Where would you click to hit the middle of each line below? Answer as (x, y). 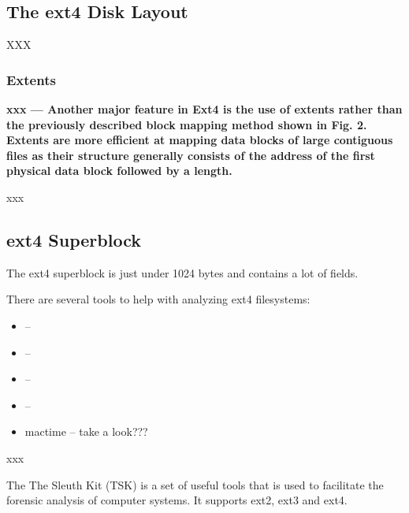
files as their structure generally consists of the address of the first (191, 155)
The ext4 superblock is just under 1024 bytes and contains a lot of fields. (182, 272)
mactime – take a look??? (86, 431)
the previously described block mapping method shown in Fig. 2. (187, 124)
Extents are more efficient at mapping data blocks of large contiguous (200, 140)
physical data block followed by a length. (119, 171)
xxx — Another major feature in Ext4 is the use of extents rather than (204, 109)
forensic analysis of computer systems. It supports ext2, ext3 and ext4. (177, 500)
